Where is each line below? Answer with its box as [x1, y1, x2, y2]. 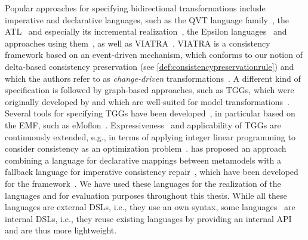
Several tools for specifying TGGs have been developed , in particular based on [5, 107, 295, 119]
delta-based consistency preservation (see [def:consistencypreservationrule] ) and [5, 60, 294, 72]
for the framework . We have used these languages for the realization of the [5, 177, 281, 189]
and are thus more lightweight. [5, 224, 117, 236]
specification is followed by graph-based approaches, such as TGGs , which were [5, 84, 294, 96]
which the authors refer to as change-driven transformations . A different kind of [5, 72, 301, 84]
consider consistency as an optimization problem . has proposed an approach [5, 142, 287, 155]
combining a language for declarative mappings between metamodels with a [5, 153, 281, 166]
